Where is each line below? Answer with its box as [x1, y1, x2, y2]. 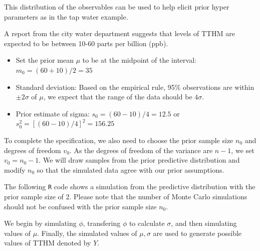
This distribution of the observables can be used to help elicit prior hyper [4, 2, 229, 12]
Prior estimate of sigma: [16, 108, 90, 118]
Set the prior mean [16, 55, 74, 65]
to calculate [129, 218, 165, 228]
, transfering [83, 218, 121, 228]
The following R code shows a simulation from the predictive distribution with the [4, 181, 255, 192]
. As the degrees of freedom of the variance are [69, 145, 213, 155]
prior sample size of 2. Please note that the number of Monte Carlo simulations [4, 191, 247, 201]
